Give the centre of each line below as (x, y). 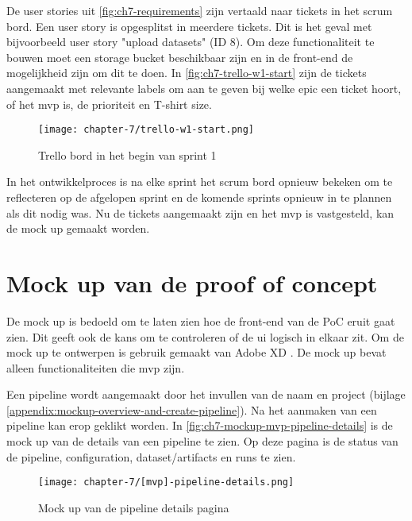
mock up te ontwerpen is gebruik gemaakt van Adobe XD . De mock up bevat (196, 352)
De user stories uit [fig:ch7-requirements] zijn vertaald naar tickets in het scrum (200, 10)
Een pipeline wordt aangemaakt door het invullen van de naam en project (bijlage (206, 394)
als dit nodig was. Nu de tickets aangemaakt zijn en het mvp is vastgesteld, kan (200, 212)
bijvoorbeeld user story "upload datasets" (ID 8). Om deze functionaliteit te (191, 42)
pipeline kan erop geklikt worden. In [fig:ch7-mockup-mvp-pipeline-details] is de (200, 425)
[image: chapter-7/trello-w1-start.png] (146, 130)
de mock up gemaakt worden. (78, 228)
